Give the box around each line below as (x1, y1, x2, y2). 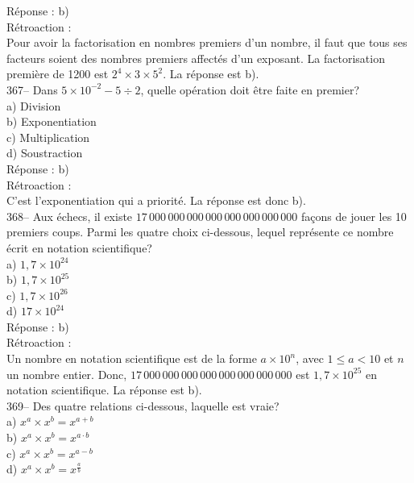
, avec (296, 350, 324, 367)
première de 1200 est (6, 65, 109, 82)
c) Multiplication (6, 128, 90, 145)
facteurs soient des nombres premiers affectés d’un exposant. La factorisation (6, 49, 385, 66)
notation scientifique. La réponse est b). (6, 381, 202, 398)
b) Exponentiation (6, 113, 97, 130)
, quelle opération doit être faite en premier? (140, 81, 360, 98)
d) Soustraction (6, 144, 83, 161)
